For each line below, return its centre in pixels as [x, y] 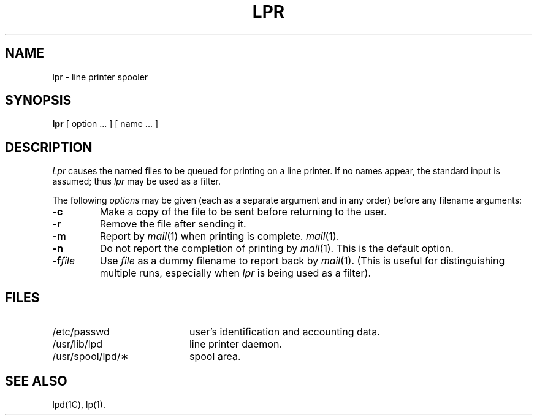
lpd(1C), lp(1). [79, 404]
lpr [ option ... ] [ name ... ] [105, 124]
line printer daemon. [236, 344]
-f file [64, 261]
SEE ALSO [36, 381]
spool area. [215, 357]
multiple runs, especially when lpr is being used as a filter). [235, 273]
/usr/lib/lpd [78, 344]
